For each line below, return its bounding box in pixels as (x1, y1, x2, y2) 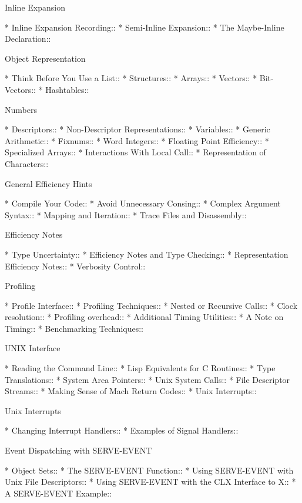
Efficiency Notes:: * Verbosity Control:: (5, 259, 146, 272)
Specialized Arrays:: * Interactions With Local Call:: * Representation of (5, 146, 266, 158)
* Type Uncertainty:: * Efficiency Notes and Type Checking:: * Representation (5, 248, 288, 260)
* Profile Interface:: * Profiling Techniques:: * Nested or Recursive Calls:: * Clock (5, 299, 298, 311)
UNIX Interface (5, 342, 61, 354)
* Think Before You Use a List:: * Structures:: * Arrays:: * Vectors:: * (5, 72, 257, 84)
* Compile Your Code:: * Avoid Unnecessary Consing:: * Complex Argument (5, 197, 281, 209)
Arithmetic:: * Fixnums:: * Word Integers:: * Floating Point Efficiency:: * (5, 134, 269, 146)
